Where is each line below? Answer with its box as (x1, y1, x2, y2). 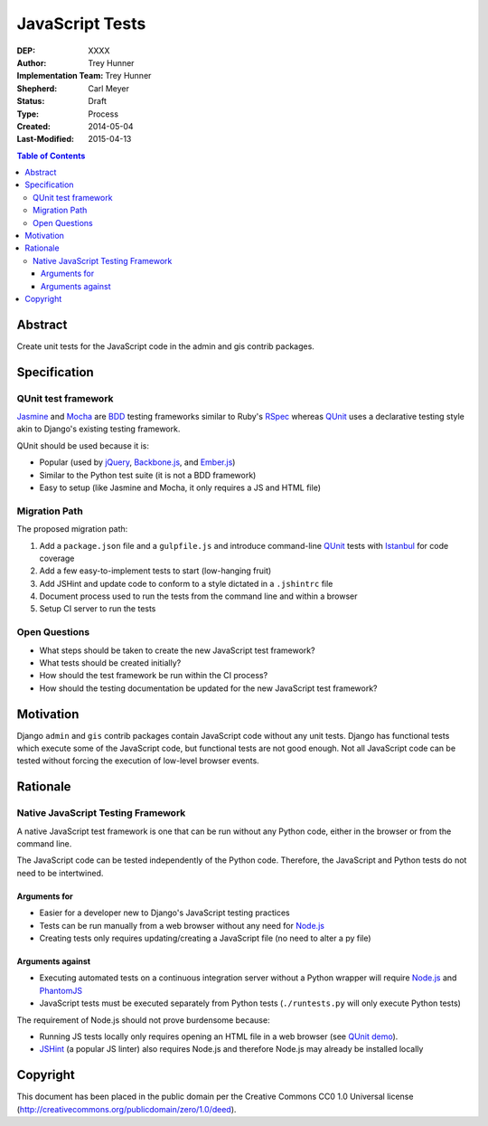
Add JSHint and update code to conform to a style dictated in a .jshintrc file (39, 578, 333, 589)
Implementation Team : (16, 71, 104, 81)
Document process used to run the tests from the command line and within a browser (39, 591, 358, 601)
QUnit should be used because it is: (16, 440, 149, 451)
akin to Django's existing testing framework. (16, 423, 181, 434)
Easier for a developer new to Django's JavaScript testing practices (39, 907, 290, 918)
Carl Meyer (88, 82, 130, 94)
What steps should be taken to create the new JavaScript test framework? (39, 645, 315, 656)
